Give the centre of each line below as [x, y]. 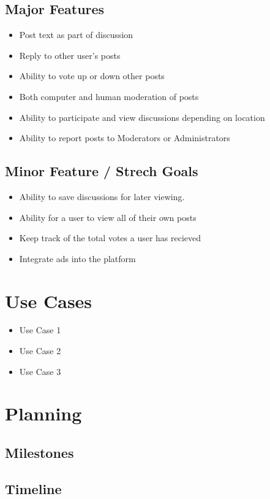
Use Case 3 [40, 371]
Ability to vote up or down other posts [92, 76]
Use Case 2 [40, 351]
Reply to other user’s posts [70, 55]
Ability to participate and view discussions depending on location [142, 117]
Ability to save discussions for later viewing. [102, 196]
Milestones [39, 453]
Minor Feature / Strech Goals [102, 171]
